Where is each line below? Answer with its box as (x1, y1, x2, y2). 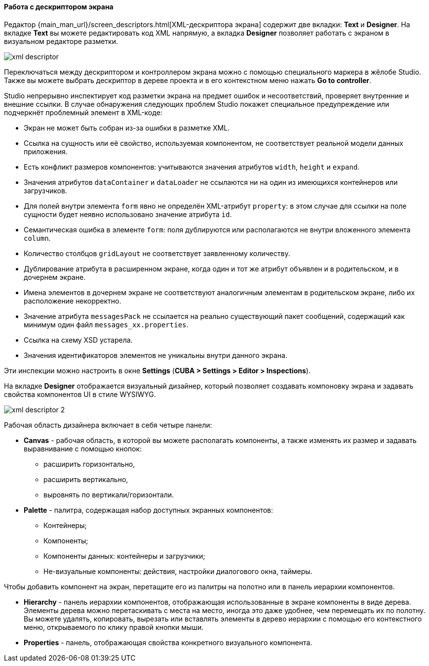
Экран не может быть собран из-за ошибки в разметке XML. (24, 123, 230, 132)
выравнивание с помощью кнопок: (24, 444, 142, 453)
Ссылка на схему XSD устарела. (24, 335, 133, 344)
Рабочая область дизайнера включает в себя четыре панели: (4, 420, 212, 429)
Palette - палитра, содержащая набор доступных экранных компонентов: (24, 505, 273, 514)
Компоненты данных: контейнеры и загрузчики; (43, 551, 205, 560)
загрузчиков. (24, 186, 67, 195)
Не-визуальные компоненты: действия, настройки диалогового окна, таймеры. (43, 567, 312, 576)
